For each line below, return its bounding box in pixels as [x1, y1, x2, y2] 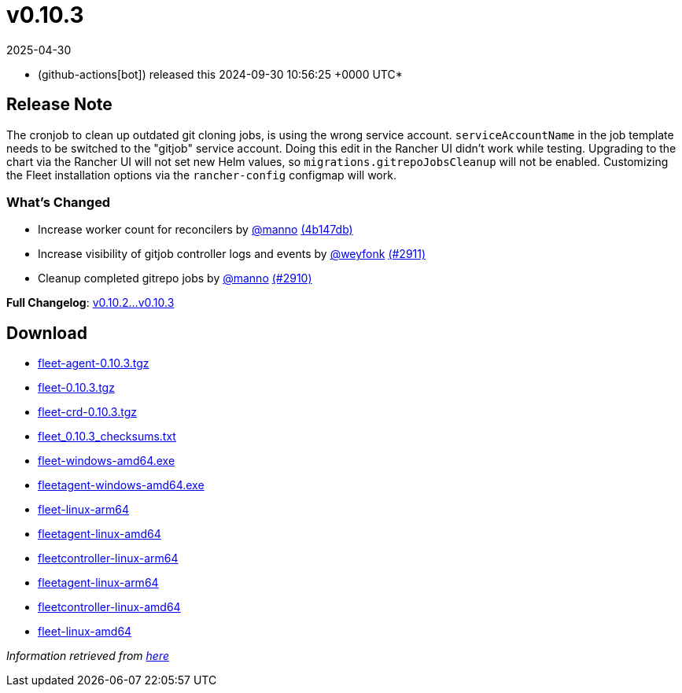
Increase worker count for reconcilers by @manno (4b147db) [38, 223, 353, 237]
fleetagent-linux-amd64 [38, 527, 161, 541]
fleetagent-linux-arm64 [38, 576, 159, 590]
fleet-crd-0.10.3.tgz [38, 405, 137, 419]
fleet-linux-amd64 [38, 625, 132, 639]
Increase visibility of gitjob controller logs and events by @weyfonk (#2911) [38, 247, 426, 261]
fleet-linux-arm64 [38, 503, 130, 517]
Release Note [6, 94, 112, 115]
